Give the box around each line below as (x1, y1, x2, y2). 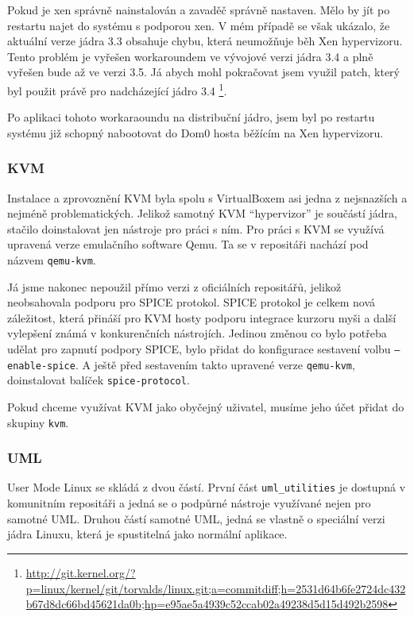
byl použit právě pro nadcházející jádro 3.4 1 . (7, 79, 227, 98)
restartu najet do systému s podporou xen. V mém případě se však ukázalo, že (7, 17, 390, 33)
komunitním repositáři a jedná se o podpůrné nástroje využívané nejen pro (7, 495, 371, 511)
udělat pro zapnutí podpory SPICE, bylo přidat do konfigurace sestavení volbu (7, 341, 391, 357)
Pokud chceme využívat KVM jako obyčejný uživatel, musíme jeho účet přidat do (7, 399, 404, 415)
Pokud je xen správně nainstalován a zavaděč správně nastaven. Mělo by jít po (7, 2, 390, 17)
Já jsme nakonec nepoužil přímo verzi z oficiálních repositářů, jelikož (7, 278, 342, 295)
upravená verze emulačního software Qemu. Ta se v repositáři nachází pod (7, 236, 369, 253)
